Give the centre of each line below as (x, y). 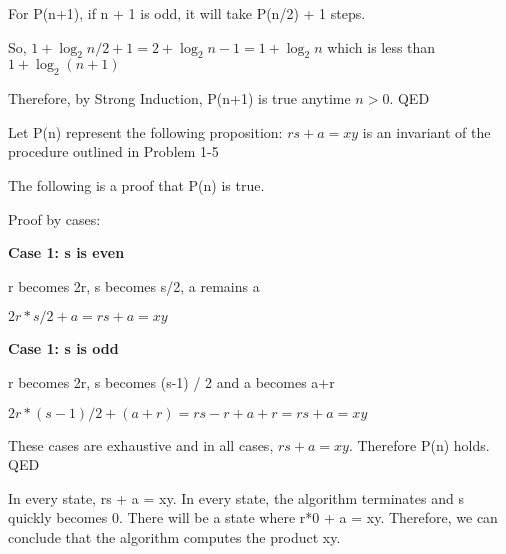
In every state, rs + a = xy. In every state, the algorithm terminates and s (236, 497)
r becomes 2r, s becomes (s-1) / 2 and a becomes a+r (171, 381)
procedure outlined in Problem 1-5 (113, 151)
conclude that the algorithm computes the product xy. (174, 536)
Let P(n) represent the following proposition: (145, 131)
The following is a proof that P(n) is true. (136, 184)
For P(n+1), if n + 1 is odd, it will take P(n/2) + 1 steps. (187, 13)
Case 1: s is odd (63, 348)
